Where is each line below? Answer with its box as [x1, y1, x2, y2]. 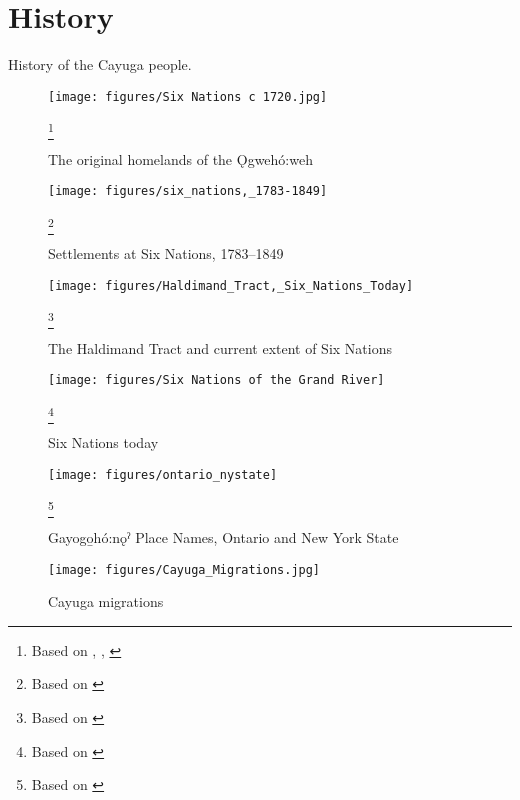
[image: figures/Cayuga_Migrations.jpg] [48, 562, 321, 577]
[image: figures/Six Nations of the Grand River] [48, 373, 385, 388]
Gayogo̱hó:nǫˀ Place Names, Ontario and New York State [48, 527, 399, 548]
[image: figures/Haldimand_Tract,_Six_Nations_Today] [48, 278, 414, 293]
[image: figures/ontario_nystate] [48, 468, 278, 483]
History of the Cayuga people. [8, 54, 192, 75]
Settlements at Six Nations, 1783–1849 [48, 243, 284, 264]
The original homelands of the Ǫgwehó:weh [48, 148, 313, 169]
